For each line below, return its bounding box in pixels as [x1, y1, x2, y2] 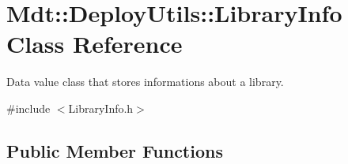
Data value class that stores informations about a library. [6, 73, 284, 90]
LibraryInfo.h [68, 99, 134, 116]
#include [6, 99, 51, 116]
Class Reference [6, 28, 183, 60]
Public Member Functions [6, 138, 223, 162]
